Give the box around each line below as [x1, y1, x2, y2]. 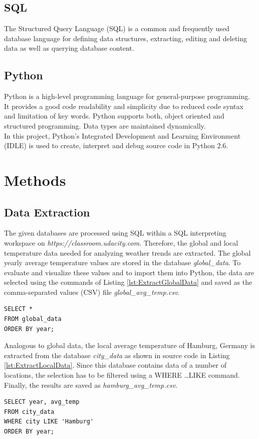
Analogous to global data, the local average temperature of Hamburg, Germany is [4, 340, 255, 351]
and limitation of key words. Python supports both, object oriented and [4, 111, 224, 121]
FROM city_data [4, 408, 55, 415]
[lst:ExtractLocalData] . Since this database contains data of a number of [4, 360, 226, 370]
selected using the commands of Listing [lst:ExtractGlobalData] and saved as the [4, 277, 252, 287]
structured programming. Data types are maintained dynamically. [4, 120, 206, 131]
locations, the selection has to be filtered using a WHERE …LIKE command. [4, 370, 240, 380]
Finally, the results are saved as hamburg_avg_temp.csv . [4, 379, 178, 390]
